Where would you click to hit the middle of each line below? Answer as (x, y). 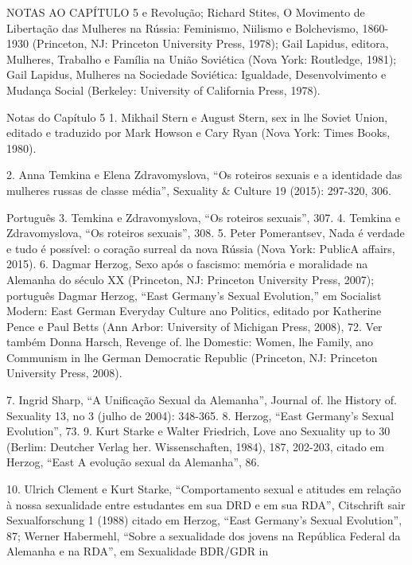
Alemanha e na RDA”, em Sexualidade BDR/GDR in (138, 551)
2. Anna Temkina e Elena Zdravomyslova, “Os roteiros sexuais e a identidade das (204, 175)
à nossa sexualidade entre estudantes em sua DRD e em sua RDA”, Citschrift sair (206, 504)
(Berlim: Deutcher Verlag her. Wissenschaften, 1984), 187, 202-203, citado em (196, 446)
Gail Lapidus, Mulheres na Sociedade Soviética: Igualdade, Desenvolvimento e (196, 74)
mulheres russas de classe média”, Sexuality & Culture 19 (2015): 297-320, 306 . (199, 190)
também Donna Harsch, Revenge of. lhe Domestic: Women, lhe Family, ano (190, 342)
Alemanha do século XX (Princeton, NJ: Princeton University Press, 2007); (190, 279)
